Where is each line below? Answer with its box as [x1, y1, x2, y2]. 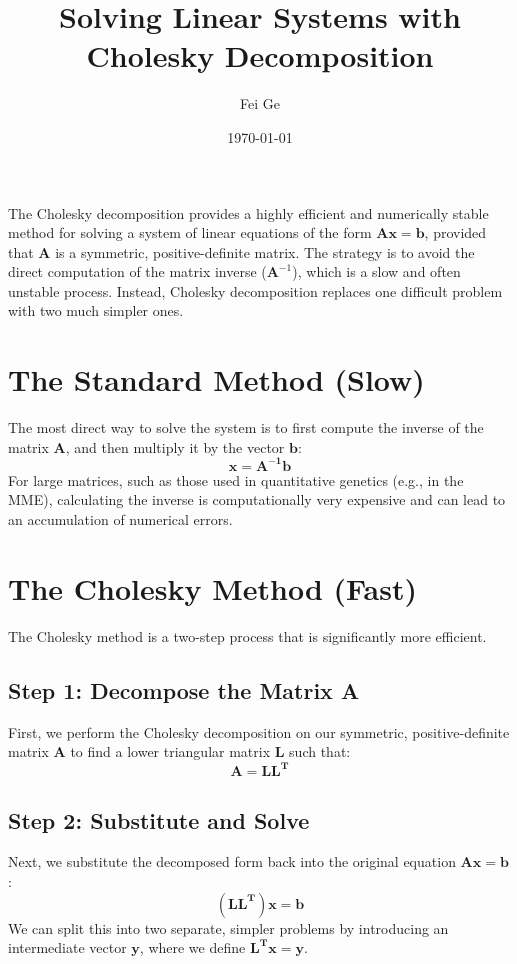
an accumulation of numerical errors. [8, 509, 233, 530]
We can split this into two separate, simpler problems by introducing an [8, 917, 449, 938]
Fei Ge [240, 93, 280, 114]
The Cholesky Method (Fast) [8, 567, 417, 608]
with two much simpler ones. [8, 300, 184, 321]
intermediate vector [8, 937, 127, 958]
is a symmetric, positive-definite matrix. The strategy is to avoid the [55, 241, 475, 262]
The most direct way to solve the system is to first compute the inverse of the [8, 417, 484, 438]
